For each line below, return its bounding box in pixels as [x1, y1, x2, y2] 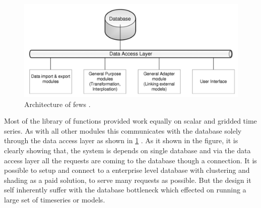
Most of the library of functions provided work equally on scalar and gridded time [4, 116, 257, 126]
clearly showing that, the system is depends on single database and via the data [4, 145, 251, 156]
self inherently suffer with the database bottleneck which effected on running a [4, 184, 246, 195]
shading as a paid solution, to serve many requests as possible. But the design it [4, 174, 251, 185]
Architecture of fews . [24, 98, 91, 109]
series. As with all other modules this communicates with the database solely [4, 125, 242, 136]
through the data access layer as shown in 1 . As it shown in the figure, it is [4, 135, 238, 146]
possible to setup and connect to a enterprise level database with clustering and [4, 165, 250, 175]
